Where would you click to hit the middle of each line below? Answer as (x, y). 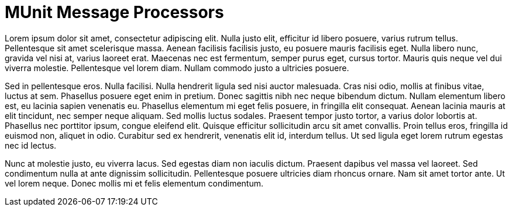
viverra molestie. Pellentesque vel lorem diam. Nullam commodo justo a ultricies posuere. (177, 68)
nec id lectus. (31, 145)
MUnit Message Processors (114, 12)
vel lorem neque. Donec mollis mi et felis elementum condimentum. (134, 183)
